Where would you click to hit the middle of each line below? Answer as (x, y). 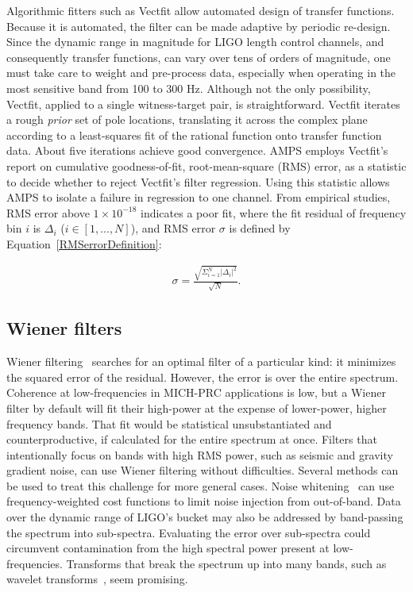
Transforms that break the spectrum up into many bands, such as (226, 563)
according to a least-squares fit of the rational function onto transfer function (194, 135)
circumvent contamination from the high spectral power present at (168, 548)
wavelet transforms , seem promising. (97, 579)
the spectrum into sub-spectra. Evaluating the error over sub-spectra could (189, 532)
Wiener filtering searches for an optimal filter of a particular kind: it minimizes (201, 361)
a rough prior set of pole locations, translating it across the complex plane (187, 119)
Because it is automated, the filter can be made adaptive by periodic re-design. (199, 26)
